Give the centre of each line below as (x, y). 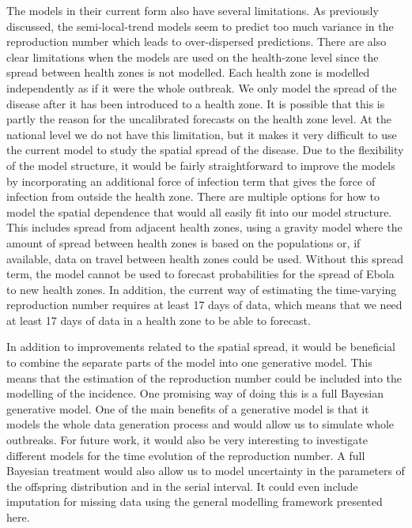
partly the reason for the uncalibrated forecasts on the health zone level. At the (199, 119)
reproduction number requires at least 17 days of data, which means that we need (204, 305)
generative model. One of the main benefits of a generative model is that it (188, 408)
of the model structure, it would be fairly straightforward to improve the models (201, 165)
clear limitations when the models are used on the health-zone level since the (193, 57)
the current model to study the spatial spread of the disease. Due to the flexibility (205, 150)
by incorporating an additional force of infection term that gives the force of (191, 181)
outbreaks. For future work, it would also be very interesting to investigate (187, 440)
